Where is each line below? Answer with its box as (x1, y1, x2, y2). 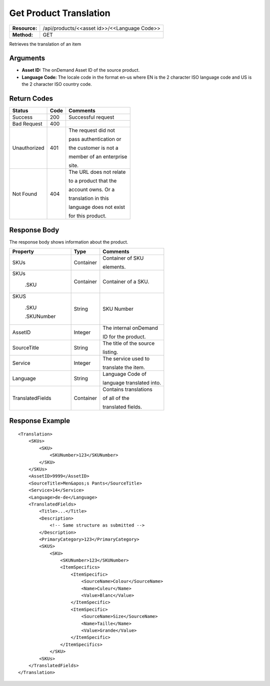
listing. (102, 349, 118, 356)
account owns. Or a (68, 186, 115, 193)
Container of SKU (102, 255, 144, 262)
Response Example (9, 416, 70, 425)
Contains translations (102, 386, 152, 393)
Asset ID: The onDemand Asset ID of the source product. (21, 67, 140, 73)
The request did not (68, 127, 115, 134)
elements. (102, 264, 126, 271)
